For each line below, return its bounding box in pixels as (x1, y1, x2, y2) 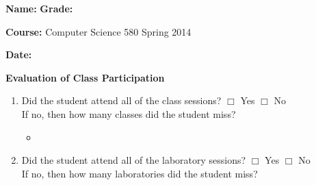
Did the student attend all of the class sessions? (21, 93, 222, 108)
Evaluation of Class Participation (5, 70, 165, 84)
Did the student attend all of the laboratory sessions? (21, 153, 246, 167)
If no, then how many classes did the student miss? (21, 106, 236, 121)
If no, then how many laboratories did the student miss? (21, 166, 258, 180)
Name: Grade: (5, 1, 73, 15)
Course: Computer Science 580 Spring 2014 (5, 24, 192, 38)
